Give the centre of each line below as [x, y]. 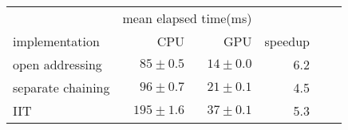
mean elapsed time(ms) [187, 18]
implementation [56, 41]
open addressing [57, 64]
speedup [287, 41]
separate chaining [61, 87]
